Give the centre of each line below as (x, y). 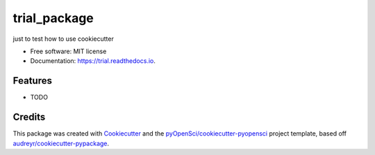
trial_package (53, 18)
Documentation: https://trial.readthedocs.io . (93, 61)
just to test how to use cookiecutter (63, 39)
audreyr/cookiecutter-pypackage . (61, 143)
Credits (29, 117)
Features (32, 81)
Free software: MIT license (68, 51)
